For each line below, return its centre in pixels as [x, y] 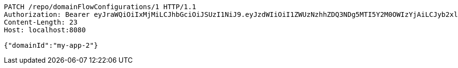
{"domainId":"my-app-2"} [51, 45]
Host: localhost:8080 [45, 30]
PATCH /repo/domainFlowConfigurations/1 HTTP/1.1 [100, 7]
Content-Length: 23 [41, 22]
